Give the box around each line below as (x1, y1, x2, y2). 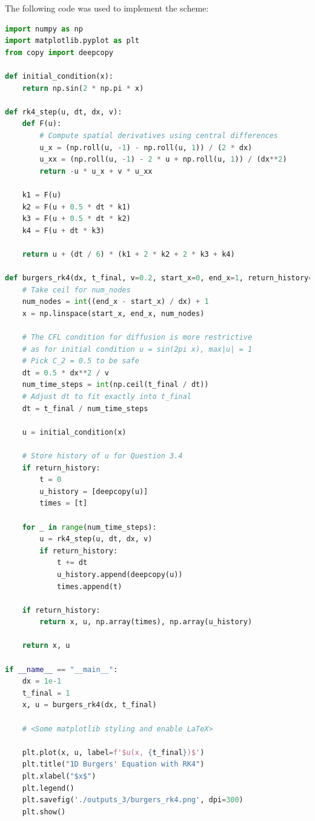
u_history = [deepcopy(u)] (39, 487, 148, 496)
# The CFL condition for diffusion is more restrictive (22, 333, 253, 342)
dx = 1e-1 (22, 677, 62, 686)
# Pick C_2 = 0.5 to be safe (22, 357, 139, 366)
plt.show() (22, 807, 66, 816)
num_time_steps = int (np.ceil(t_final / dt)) (22, 380, 209, 389)
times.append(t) (56, 582, 122, 591)
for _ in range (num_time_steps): (22, 523, 157, 532)
